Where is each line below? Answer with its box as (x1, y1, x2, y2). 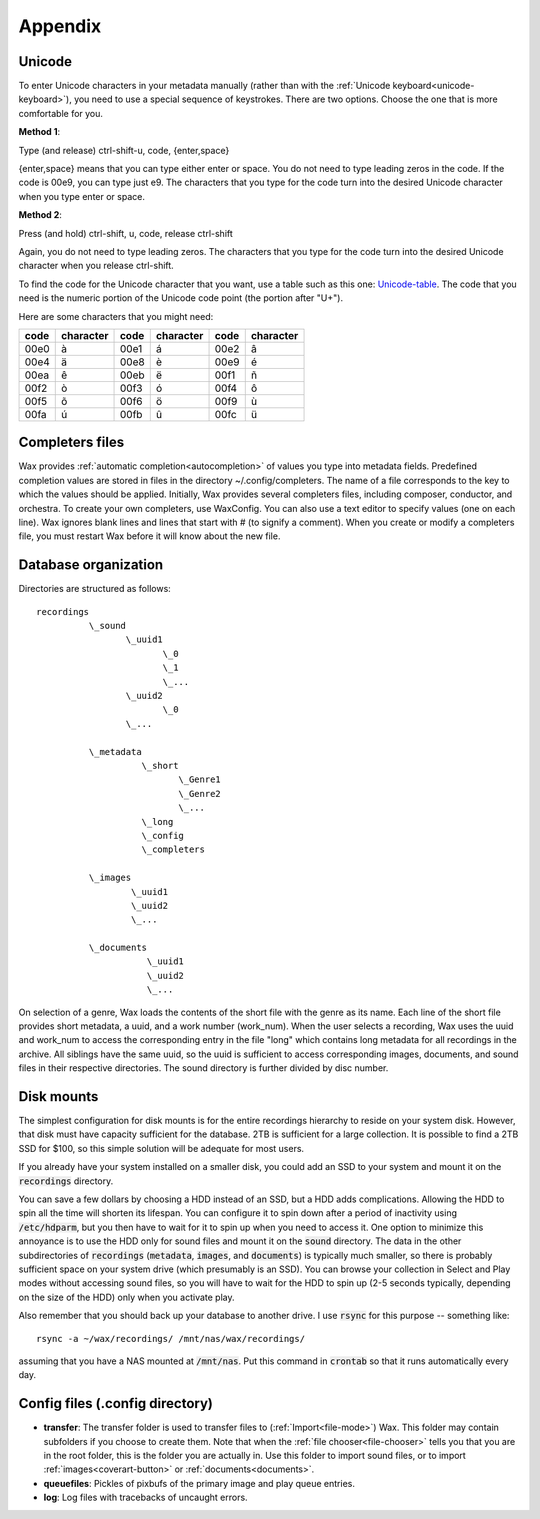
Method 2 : (18, 209, 62, 221)
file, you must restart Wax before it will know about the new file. (18, 530, 281, 542)
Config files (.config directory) (18, 1395, 214, 1412)
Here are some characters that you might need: (18, 310, 214, 322)
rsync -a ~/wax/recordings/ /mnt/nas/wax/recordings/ (36, 1333, 305, 1344)
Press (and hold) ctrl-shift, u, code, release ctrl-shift (18, 227, 234, 239)
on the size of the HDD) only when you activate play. (18, 1291, 235, 1303)
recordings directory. (18, 1175, 114, 1187)
